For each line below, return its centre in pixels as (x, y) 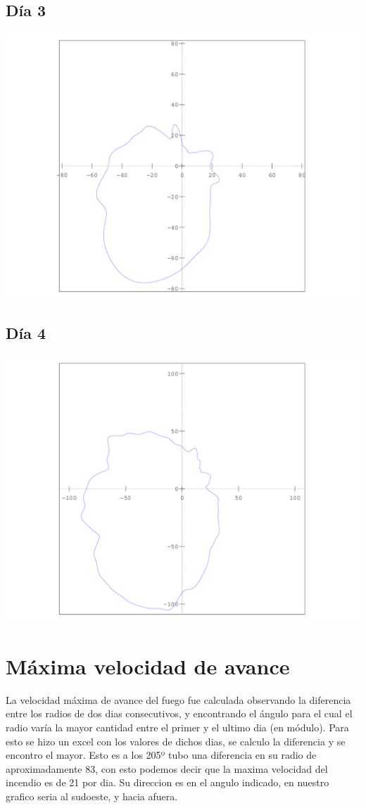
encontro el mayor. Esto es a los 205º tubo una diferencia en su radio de (161, 755)
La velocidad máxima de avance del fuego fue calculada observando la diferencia (178, 699)
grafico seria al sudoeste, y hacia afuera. (92, 796)
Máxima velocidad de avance (148, 666)
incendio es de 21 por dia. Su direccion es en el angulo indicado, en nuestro (168, 782)
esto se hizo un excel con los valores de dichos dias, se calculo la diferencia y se (176, 741)
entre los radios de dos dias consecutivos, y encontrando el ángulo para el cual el (179, 713)
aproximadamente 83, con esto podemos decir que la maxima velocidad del (167, 768)
